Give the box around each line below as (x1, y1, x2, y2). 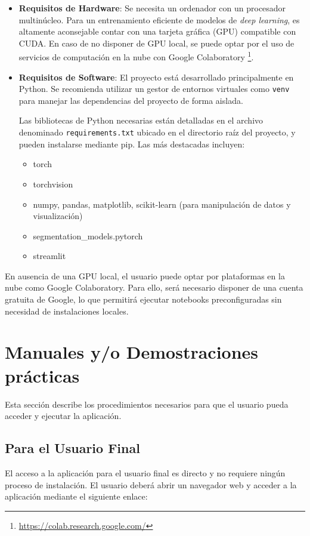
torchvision (33, 177, 73, 190)
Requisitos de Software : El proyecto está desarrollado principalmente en (18, 70, 294, 83)
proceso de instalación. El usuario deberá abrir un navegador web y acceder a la (5, 478, 297, 491)
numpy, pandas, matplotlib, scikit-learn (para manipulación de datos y (33, 198, 291, 210)
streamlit (33, 249, 66, 262)
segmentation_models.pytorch (33, 229, 143, 242)
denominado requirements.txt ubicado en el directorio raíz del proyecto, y (18, 126, 296, 138)
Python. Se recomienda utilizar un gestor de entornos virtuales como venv (18, 82, 290, 95)
